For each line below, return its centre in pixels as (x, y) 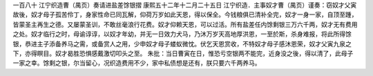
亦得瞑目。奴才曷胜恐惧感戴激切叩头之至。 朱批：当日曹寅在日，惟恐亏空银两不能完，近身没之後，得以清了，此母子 (189, 53)
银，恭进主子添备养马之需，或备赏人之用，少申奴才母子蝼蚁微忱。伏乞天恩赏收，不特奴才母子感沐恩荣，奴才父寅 (173, 44)
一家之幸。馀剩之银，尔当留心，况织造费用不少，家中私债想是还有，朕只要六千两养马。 (137, 63)
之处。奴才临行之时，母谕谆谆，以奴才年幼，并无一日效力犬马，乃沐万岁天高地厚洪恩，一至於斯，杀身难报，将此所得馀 (182, 34)
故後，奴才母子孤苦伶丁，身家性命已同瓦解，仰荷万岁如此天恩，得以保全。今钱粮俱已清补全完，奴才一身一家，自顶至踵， (185, 15)
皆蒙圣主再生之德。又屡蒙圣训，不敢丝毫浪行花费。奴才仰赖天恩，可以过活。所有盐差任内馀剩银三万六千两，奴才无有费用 (185, 24)
